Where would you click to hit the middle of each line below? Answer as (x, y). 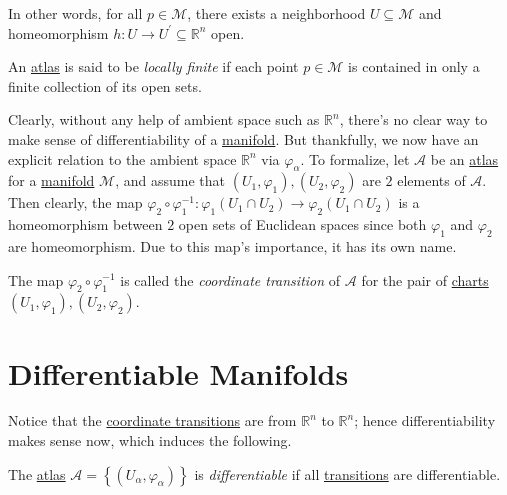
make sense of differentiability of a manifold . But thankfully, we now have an (243, 138)
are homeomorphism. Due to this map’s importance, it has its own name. (232, 245)
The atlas (37, 473)
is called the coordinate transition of (230, 279)
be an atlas (464, 158)
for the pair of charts (425, 279)
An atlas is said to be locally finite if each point (153, 66)
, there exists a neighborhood (276, 13)
